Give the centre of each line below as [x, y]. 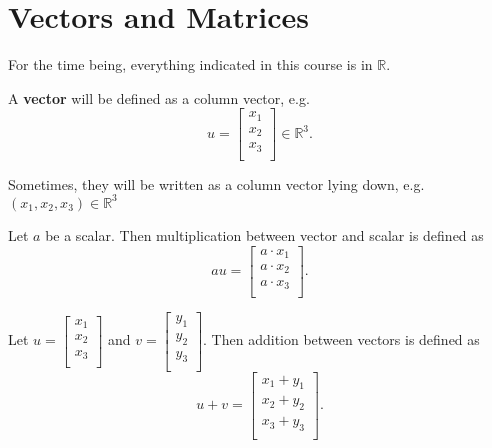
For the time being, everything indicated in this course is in [190, 64]
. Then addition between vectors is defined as [341, 339]
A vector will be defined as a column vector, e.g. [159, 97]
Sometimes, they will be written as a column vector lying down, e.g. [216, 183]
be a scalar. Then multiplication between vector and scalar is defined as [264, 234]
